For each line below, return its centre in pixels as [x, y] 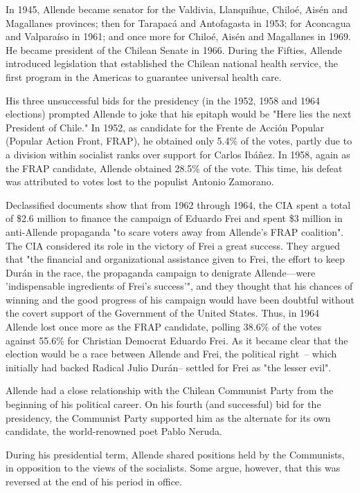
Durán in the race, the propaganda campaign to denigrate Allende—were [161, 272]
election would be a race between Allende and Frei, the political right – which [171, 354]
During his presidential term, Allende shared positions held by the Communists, [175, 454]
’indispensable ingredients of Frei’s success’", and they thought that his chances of [179, 286]
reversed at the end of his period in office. [94, 481]
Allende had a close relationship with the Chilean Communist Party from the [170, 390]
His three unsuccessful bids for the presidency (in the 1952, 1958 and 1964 [163, 100]
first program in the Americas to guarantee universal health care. [144, 76]
